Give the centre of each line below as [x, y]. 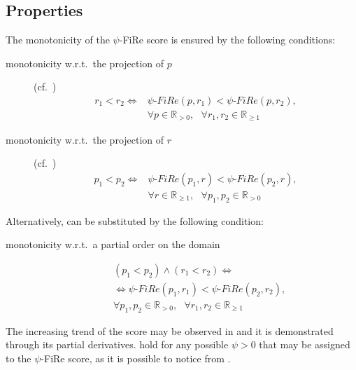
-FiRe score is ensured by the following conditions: [227, 40]
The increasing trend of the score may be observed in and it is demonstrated [170, 330]
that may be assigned [305, 344]
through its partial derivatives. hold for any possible [117, 344]
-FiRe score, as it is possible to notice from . [136, 358]
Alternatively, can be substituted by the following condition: [135, 220]
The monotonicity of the [58, 40]
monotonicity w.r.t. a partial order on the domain [113, 244]
